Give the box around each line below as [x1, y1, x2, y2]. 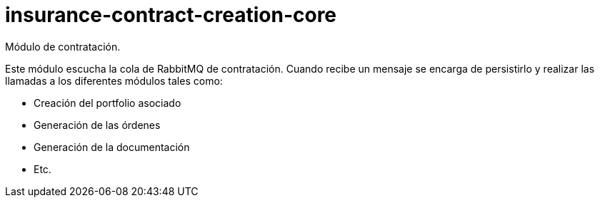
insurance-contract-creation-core [5, 3, 337, 27]
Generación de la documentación [34, 140, 190, 153]
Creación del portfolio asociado [34, 96, 181, 109]
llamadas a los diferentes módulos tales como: [5, 74, 223, 87]
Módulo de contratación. [5, 40, 121, 53]
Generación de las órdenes [34, 118, 161, 131]
